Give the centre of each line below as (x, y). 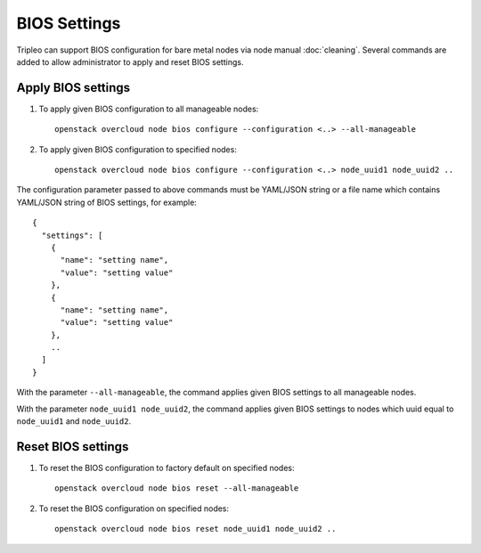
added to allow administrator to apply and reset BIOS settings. (130, 61)
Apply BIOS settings (73, 88)
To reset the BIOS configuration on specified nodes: (134, 508)
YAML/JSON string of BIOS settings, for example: (107, 202)
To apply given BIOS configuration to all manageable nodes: (149, 109)
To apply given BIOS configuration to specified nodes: (138, 149)
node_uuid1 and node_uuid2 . (74, 421)
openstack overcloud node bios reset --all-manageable (177, 488)
